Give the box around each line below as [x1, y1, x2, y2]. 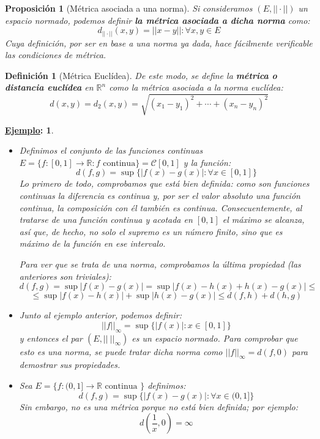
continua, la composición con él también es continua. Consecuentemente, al [19, 201, 302, 214]
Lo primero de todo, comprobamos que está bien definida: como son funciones [19, 177, 310, 190]
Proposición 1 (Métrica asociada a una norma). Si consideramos [5, 2, 253, 14]
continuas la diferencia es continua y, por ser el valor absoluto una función [19, 189, 300, 201]
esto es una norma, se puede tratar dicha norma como [19, 345, 223, 358]
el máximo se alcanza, [222, 213, 305, 226]
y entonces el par [19, 331, 83, 344]
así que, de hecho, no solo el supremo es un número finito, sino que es [19, 225, 283, 238]
